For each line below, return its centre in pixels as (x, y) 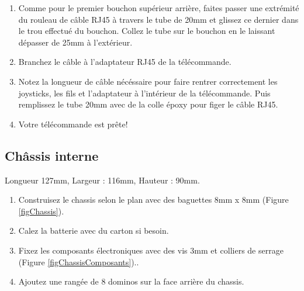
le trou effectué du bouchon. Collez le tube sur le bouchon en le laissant (147, 31)
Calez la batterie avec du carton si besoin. (94, 231)
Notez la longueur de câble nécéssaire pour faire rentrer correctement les (148, 81)
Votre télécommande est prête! (73, 124)
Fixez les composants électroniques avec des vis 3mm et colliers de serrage (151, 250)
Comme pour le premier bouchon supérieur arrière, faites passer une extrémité (159, 8)
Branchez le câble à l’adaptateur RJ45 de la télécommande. (125, 62)
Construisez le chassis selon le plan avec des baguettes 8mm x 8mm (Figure (153, 200)
